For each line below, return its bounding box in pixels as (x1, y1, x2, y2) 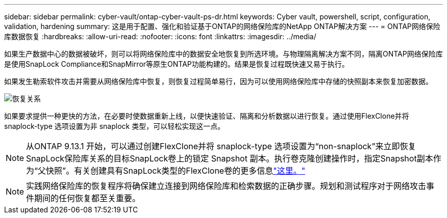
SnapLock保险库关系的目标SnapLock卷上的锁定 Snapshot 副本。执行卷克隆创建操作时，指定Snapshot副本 (26, 153, 433, 163)
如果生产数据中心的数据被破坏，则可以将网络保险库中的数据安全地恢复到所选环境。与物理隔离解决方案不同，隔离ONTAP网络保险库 (4, 49, 443, 58)
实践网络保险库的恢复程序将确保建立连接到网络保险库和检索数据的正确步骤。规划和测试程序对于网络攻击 (26, 181, 427, 191)
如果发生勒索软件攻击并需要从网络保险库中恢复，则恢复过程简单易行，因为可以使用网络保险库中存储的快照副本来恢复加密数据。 (4, 77, 433, 86)
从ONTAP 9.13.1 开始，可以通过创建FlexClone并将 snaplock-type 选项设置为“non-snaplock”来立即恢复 (26, 141, 416, 151)
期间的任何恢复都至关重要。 (34, 193, 141, 203)
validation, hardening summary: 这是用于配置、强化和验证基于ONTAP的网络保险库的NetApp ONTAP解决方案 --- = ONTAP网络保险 (4, 22, 440, 31)
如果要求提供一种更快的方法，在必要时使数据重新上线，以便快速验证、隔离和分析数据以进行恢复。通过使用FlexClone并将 (4, 112, 409, 120)
